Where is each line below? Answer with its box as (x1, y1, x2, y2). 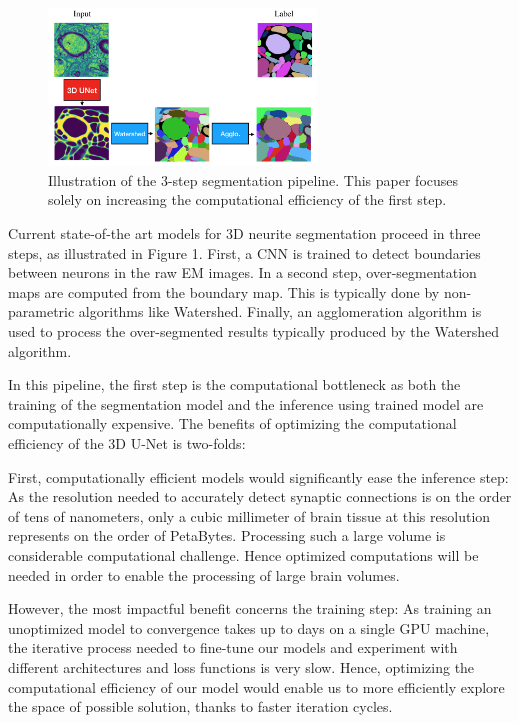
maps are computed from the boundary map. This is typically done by (8, 281, 440, 302)
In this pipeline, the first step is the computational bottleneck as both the (8, 374, 461, 395)
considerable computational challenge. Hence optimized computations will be (8, 544, 479, 565)
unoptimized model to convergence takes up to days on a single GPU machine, (8, 617, 490, 638)
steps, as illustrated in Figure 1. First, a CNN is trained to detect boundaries (8, 242, 481, 263)
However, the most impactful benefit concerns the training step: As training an (8, 598, 492, 619)
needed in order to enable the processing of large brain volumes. (8, 564, 400, 585)
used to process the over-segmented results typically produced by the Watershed (8, 321, 500, 342)
